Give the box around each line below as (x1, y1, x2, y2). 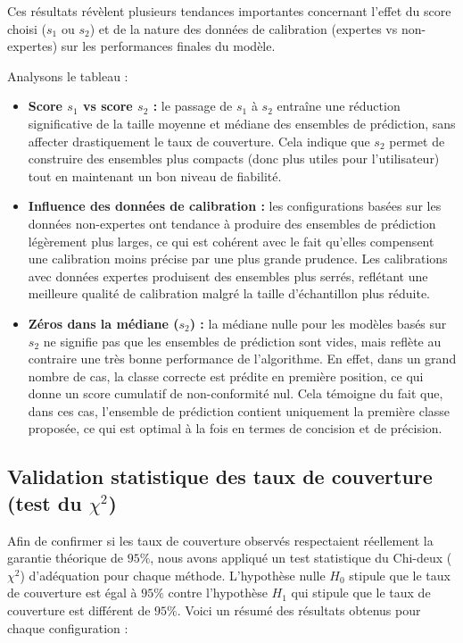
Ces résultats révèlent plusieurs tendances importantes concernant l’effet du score (7, 2, 451, 20)
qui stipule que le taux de (291, 583, 431, 602)
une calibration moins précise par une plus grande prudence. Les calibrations (28, 249, 448, 268)
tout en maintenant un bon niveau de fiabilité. (28, 166, 282, 185)
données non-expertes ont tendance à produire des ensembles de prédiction (28, 213, 436, 232)
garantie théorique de (7, 548, 123, 567)
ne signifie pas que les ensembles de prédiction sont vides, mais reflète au (43, 331, 442, 350)
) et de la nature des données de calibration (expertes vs (89, 19, 398, 38)
